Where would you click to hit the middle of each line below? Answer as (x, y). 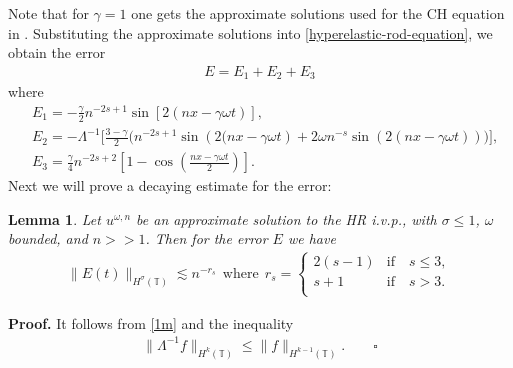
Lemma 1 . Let (54, 218)
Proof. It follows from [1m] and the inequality (151, 322)
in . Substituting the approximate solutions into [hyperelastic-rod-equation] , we (250, 32)
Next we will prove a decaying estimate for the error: (170, 185)
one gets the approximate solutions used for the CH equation (318, 13)
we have (311, 238)
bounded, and (48, 238)
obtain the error (57, 52)
